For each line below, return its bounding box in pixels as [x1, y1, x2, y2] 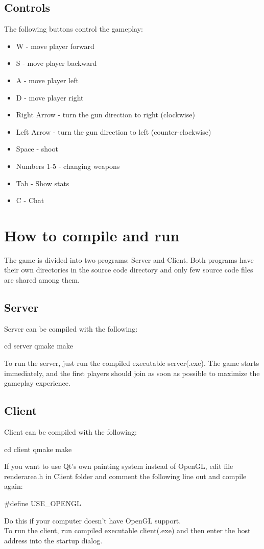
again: [4, 481, 23, 491]
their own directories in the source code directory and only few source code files [4, 264, 253, 275]
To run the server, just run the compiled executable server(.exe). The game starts [4, 358, 259, 368]
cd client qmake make [4, 443, 72, 454]
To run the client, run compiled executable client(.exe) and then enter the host [4, 525, 251, 536]
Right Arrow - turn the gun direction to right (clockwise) [16, 109, 195, 120]
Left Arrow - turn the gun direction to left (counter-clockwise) [16, 126, 211, 137]
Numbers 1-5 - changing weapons [16, 160, 120, 171]
